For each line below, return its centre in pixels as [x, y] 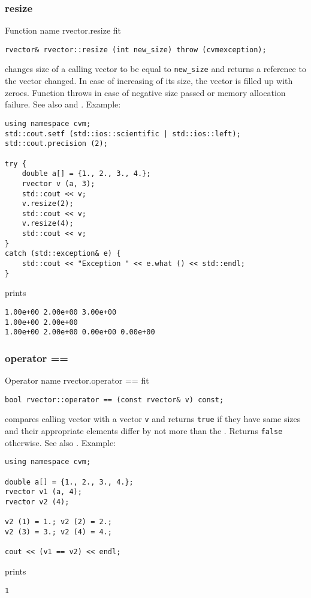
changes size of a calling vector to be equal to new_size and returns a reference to [155, 69]
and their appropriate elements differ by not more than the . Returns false [144, 431]
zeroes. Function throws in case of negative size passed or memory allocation [145, 92]
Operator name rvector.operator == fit [77, 380]
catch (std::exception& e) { [63, 254]
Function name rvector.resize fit [63, 30]
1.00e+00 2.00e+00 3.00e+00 [61, 312]
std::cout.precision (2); [56, 144]
